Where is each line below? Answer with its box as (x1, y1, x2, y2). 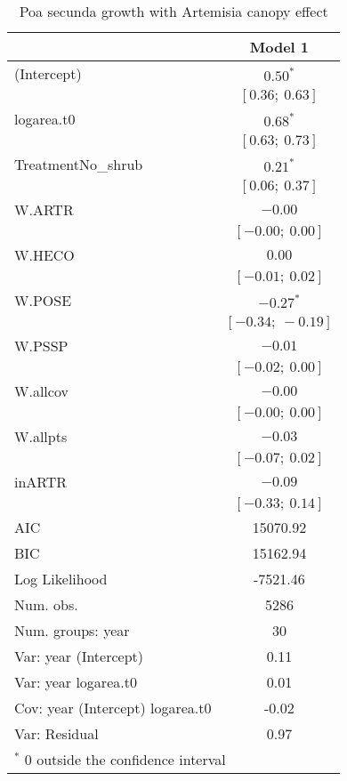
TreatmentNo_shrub (14, 154, 143, 174)
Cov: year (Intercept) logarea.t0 (14, 697, 212, 718)
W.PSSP (14, 335, 69, 356)
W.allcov (14, 381, 69, 401)
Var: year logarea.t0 (14, 672, 137, 692)
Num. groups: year (14, 620, 130, 640)
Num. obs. (14, 594, 78, 615)
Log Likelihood (14, 568, 108, 589)
